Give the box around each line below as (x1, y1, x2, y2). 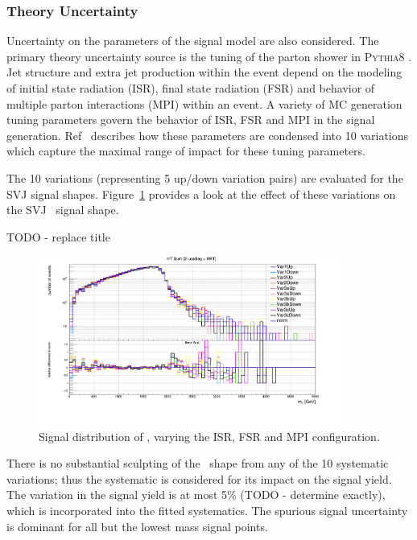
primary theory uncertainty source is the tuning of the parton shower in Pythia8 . (6, 47, 412, 64)
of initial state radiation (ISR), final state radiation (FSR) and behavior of (6, 80, 375, 96)
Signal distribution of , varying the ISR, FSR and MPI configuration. (39, 427, 380, 444)
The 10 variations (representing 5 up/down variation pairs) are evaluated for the (6, 169, 403, 186)
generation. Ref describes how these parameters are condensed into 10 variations (6, 126, 409, 143)
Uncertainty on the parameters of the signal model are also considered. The (6, 32, 379, 49)
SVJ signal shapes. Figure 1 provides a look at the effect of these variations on (6, 185, 396, 202)
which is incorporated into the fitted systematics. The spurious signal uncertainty (6, 501, 408, 518)
